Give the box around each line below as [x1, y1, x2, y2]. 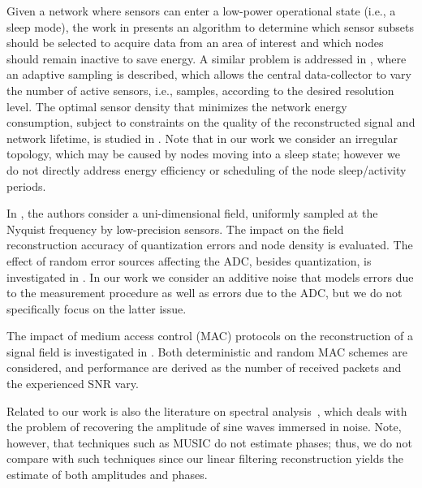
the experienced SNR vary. [6, 375, 139, 392]
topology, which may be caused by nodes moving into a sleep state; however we [6, 145, 400, 162]
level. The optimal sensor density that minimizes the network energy [6, 97, 347, 114]
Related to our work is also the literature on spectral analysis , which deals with [6, 402, 407, 419]
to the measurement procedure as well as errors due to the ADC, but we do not [6, 284, 403, 301]
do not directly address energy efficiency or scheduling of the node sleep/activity [6, 161, 407, 178]
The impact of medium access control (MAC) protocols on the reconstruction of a [6, 327, 413, 344]
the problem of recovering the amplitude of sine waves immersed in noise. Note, [6, 418, 402, 435]
